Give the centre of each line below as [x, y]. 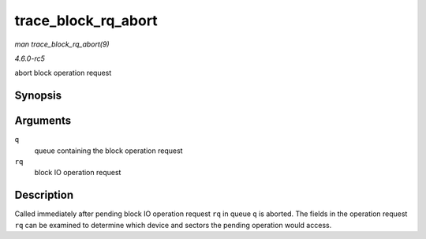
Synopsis [38, 96]
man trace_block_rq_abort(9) [62, 44]
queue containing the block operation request [108, 151]
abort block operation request [63, 73]
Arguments [43, 121]
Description [44, 195]
